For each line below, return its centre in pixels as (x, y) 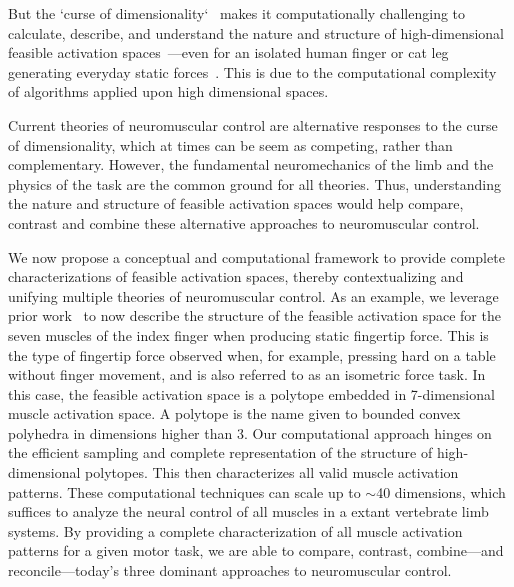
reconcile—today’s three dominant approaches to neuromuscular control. (230, 570)
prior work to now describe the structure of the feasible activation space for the (254, 315)
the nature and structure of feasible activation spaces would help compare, (236, 203)
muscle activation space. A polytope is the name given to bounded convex (234, 413)
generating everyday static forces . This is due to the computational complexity (252, 71)
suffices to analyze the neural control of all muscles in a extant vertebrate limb (248, 511)
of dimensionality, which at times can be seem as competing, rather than (230, 144)
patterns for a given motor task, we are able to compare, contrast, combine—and (256, 550)
